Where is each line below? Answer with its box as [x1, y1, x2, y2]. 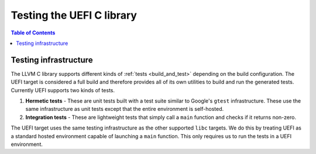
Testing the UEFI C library [11, 9, 138, 22]
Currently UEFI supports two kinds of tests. [11, 86, 115, 93]
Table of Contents [11, 29, 56, 36]
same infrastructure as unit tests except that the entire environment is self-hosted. [25, 106, 224, 113]
